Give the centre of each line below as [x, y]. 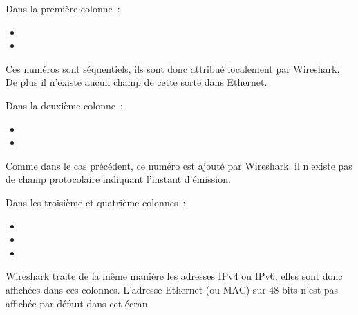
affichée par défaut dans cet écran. [78, 303]
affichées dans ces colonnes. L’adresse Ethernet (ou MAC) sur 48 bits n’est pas [172, 289]
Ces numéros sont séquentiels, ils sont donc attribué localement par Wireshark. [173, 68]
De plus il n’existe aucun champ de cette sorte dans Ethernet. [136, 82]
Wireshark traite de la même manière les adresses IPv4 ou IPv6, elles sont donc [174, 276]
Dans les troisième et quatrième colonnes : [96, 202]
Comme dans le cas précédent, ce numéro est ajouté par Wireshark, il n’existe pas [179, 165]
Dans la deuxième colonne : [64, 105]
